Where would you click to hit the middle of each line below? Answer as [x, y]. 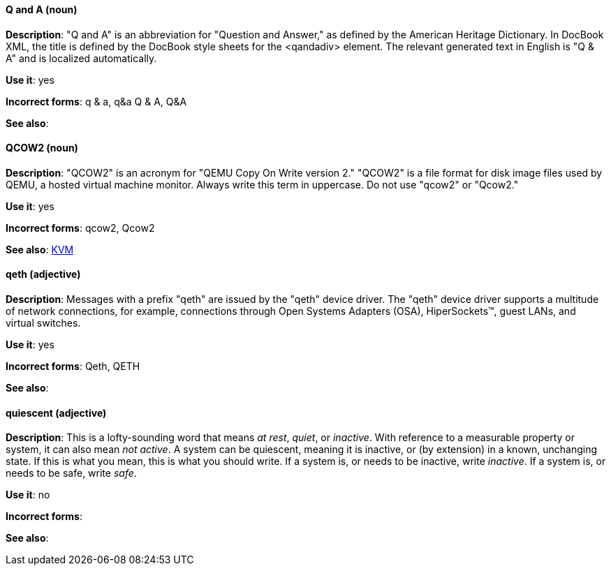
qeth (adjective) [43, 274]
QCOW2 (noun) [42, 148]
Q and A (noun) [42, 9]
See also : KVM [40, 249]
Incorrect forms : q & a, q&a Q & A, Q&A [96, 101]
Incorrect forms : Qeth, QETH [73, 366]
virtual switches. [43, 323]
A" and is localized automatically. [81, 58]
